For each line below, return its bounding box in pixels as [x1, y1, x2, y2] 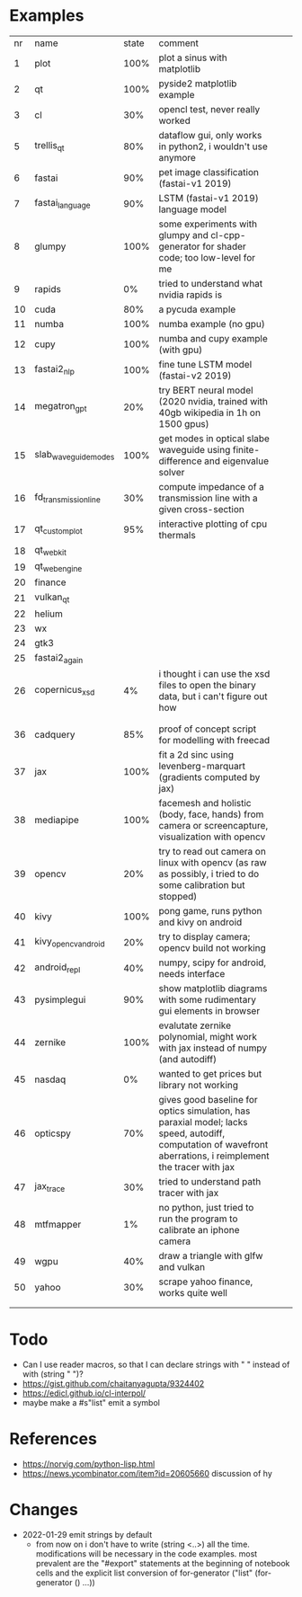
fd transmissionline [34, 491, 101, 505]
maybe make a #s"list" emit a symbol [22, 1397, 160, 1407]
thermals [158, 528, 196, 541]
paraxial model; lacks [158, 1115, 248, 1128]
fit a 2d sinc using [158, 748, 235, 760]
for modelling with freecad [158, 733, 271, 746]
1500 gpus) [158, 417, 209, 430]
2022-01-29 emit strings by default [22, 1529, 153, 1539]
